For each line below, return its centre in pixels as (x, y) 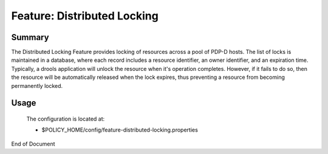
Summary (30, 37)
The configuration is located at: (66, 119)
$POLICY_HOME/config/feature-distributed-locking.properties (120, 130)
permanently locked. (37, 85)
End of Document (33, 144)
